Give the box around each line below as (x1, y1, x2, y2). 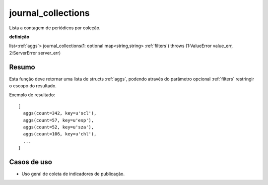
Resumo (9, 62, 35, 71)
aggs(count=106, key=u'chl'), (23, 131, 97, 137)
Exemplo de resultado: (9, 92, 56, 98)
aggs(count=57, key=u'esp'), (23, 117, 94, 123)
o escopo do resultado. (9, 83, 57, 89)
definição (9, 34, 30, 40)
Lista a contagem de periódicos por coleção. (9, 25, 101, 31)
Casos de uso (9, 158, 52, 166)
